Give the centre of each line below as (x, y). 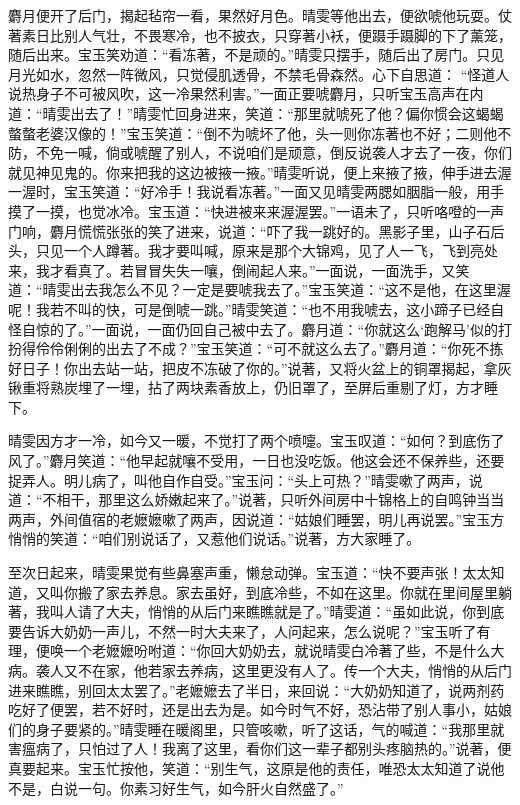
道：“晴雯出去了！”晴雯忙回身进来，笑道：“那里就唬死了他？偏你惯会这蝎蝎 (256, 112)
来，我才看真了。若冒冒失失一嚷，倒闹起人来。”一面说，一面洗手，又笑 (239, 269)
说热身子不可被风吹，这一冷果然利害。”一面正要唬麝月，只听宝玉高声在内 (246, 93)
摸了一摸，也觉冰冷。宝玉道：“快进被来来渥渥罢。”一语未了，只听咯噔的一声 (256, 210)
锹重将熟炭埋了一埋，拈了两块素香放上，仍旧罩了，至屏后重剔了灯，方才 (246, 387)
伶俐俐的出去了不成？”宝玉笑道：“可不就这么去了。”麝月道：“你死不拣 (276, 348)
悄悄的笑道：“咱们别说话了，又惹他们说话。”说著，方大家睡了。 (214, 538)
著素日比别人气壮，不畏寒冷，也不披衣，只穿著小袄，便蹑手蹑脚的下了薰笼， (260, 34)
